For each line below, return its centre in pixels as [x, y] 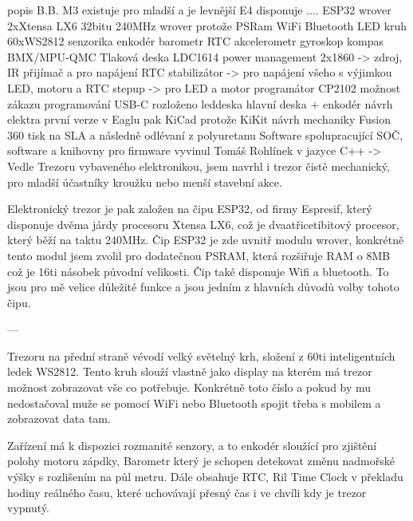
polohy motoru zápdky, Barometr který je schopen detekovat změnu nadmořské [201, 461]
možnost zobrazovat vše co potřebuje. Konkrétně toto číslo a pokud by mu [189, 387]
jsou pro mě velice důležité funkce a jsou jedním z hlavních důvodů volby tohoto [203, 287]
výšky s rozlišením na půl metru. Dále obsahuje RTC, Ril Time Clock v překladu [205, 477]
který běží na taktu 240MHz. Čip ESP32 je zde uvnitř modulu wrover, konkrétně [206, 240]
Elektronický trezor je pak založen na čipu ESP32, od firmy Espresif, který [190, 209]
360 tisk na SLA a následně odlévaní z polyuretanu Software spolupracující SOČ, [205, 134]
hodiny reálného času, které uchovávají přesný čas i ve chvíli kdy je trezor [187, 492]
